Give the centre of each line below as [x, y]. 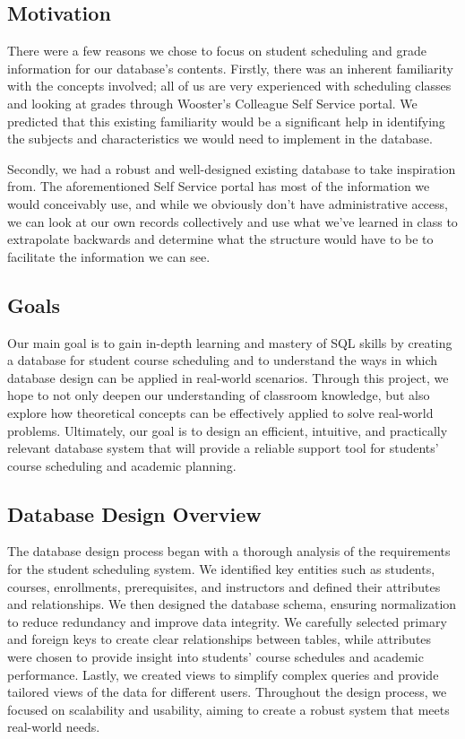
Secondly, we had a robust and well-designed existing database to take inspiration [232, 168]
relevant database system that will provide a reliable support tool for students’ [223, 448]
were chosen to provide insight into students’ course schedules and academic [215, 657]
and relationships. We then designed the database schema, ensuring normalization [232, 604]
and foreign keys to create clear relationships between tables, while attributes [220, 639]
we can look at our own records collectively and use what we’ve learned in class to [232, 221]
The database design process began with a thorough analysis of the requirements [229, 551]
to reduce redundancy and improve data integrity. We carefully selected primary [227, 621]
